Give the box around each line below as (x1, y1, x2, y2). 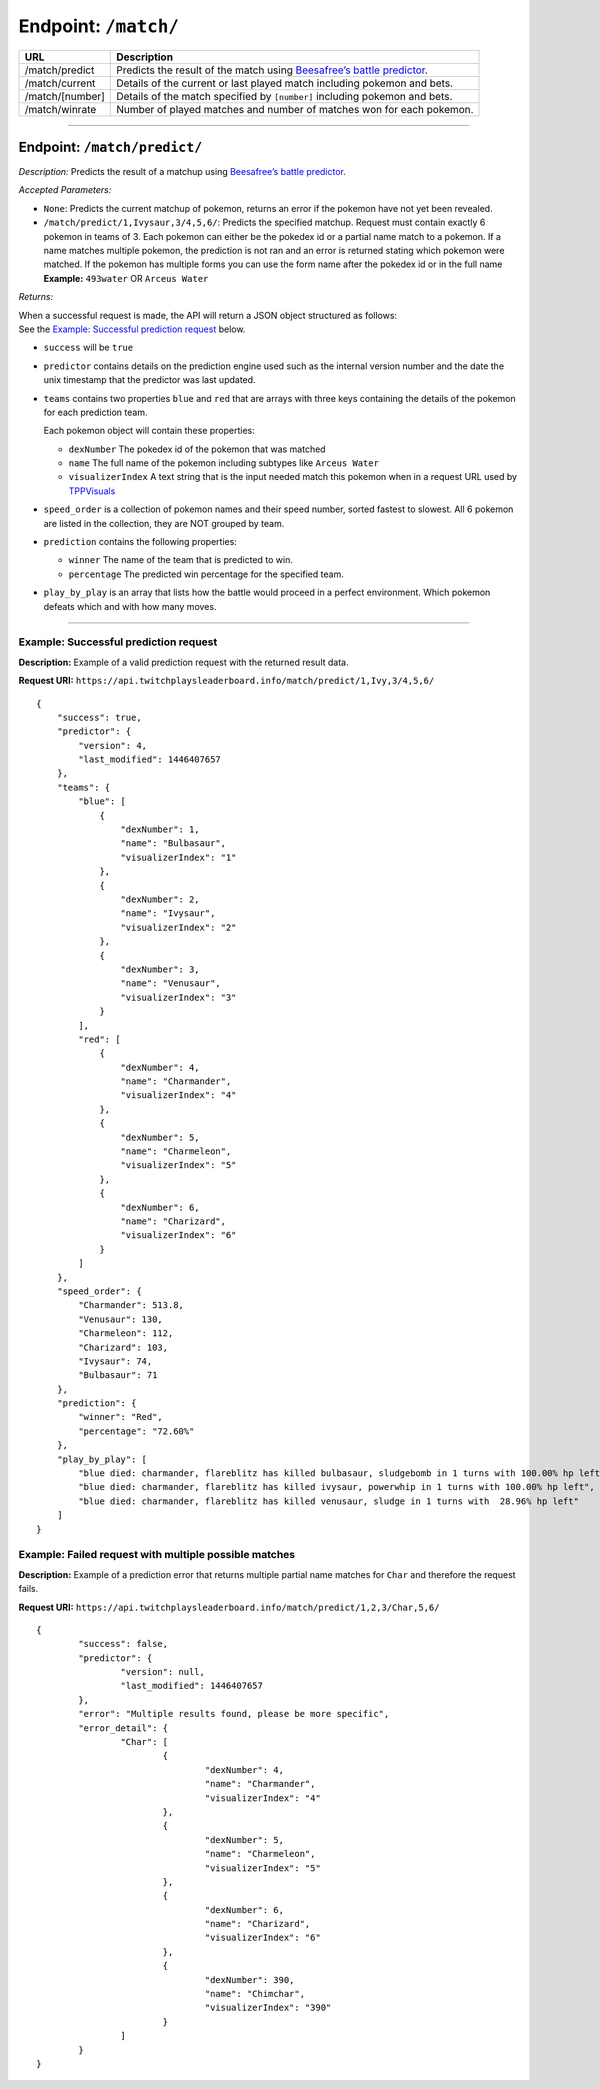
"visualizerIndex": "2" (120, 921, 237, 933)
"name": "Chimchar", (204, 1988, 305, 2000)
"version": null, (120, 1666, 205, 1678)
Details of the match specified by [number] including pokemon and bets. (116, 89, 453, 103)
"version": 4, (78, 740, 148, 751)
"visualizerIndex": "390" (204, 2002, 332, 2014)
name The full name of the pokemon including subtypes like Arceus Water (68, 457, 380, 469)
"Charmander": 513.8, (78, 1300, 185, 1311)
